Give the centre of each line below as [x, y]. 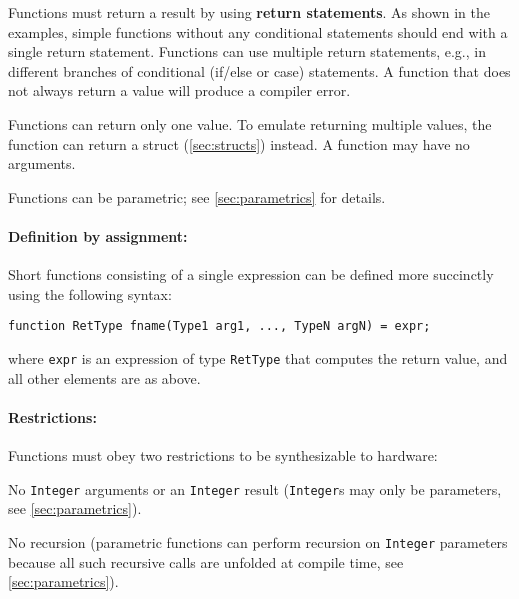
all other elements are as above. [104, 377]
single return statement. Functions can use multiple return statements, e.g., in [247, 51]
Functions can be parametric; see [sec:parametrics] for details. [197, 196]
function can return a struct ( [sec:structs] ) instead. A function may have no [239, 143]
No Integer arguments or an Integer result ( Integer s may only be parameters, [255, 488]
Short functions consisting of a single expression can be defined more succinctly [251, 274]
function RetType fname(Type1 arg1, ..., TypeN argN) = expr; [219, 326]
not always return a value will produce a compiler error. [179, 90]
